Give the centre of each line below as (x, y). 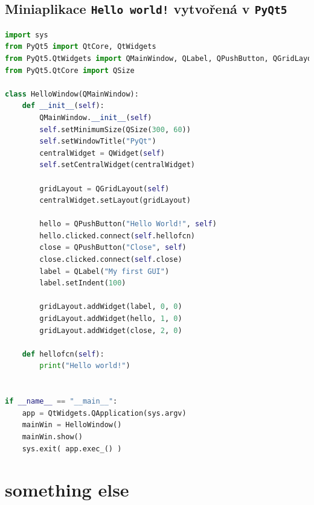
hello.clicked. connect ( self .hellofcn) (117, 236)
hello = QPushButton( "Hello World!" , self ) (128, 224)
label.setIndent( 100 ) (83, 283)
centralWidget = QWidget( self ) (102, 153)
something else (67, 490)
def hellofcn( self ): (63, 354)
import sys (27, 35)
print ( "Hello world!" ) (85, 366)
